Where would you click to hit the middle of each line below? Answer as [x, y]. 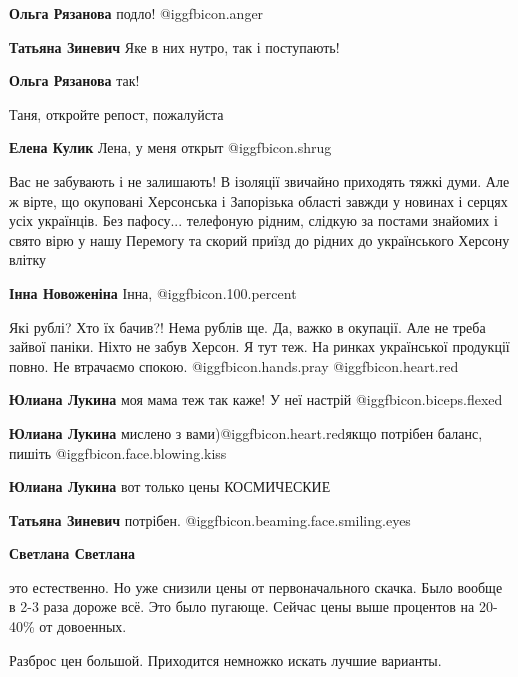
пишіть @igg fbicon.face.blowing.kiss [118, 452]
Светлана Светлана [72, 553]
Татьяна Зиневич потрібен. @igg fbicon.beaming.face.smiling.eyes [210, 519]
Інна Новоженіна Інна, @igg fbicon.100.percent [153, 292]
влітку [28, 259]
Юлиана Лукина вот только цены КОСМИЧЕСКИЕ [170, 486]
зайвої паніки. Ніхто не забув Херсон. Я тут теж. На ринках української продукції [259, 346]
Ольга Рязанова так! [74, 80]
